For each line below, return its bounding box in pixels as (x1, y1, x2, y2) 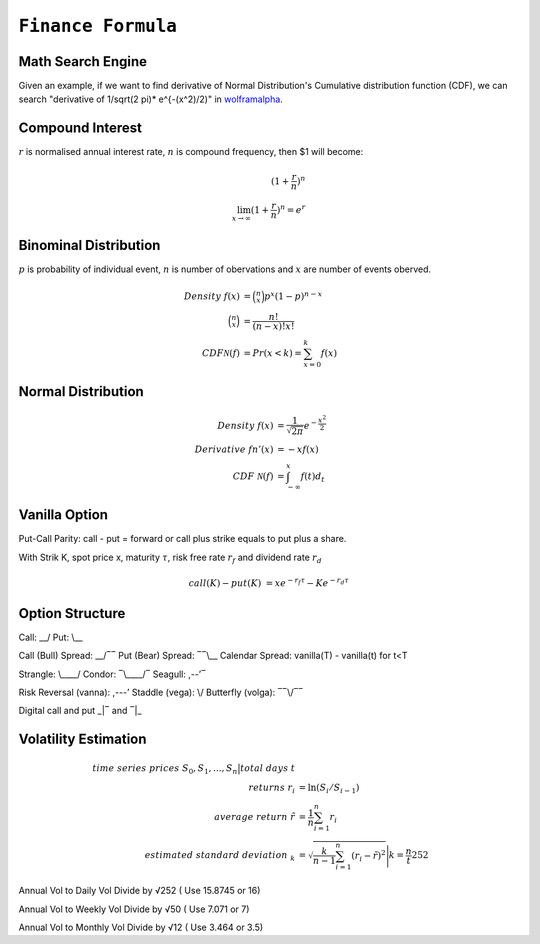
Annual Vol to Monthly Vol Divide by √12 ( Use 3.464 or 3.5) (18, 921, 264, 934)
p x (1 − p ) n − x (264, 289, 323, 302)
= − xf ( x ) (276, 443, 319, 455)
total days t (240, 762, 296, 774)
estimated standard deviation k (144, 850, 296, 864)
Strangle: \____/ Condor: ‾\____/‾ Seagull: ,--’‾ (18, 668, 207, 680)
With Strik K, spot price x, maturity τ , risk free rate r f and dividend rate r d (18, 551, 322, 565)
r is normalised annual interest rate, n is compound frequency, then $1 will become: (18, 146, 364, 158)
